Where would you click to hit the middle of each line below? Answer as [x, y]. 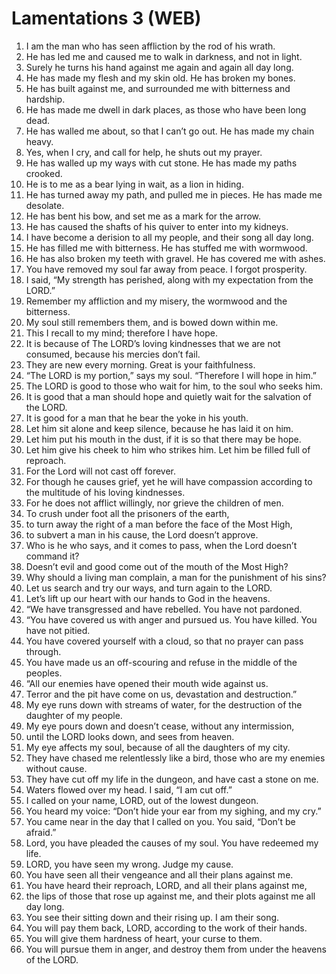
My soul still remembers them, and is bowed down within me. [152, 322]
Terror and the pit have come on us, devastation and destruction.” [161, 694]
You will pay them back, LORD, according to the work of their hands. [166, 928]
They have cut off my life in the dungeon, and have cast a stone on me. [172, 779]
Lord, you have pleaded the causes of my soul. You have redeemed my [172, 843]
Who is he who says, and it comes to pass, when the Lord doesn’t [161, 545]
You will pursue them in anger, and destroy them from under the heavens [176, 949]
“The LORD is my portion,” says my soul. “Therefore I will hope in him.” [171, 375]
